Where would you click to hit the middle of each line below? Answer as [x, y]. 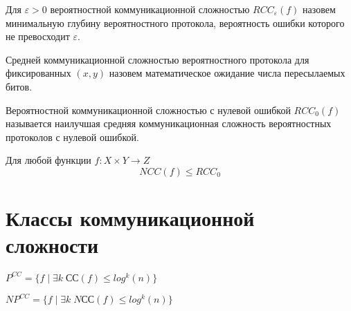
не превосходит [38, 36]
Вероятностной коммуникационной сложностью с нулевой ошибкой [148, 110]
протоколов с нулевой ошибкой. [72, 136]
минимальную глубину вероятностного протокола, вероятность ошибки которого [175, 22]
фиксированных [38, 73]
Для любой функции [48, 160]
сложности [52, 245]
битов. [19, 86]
